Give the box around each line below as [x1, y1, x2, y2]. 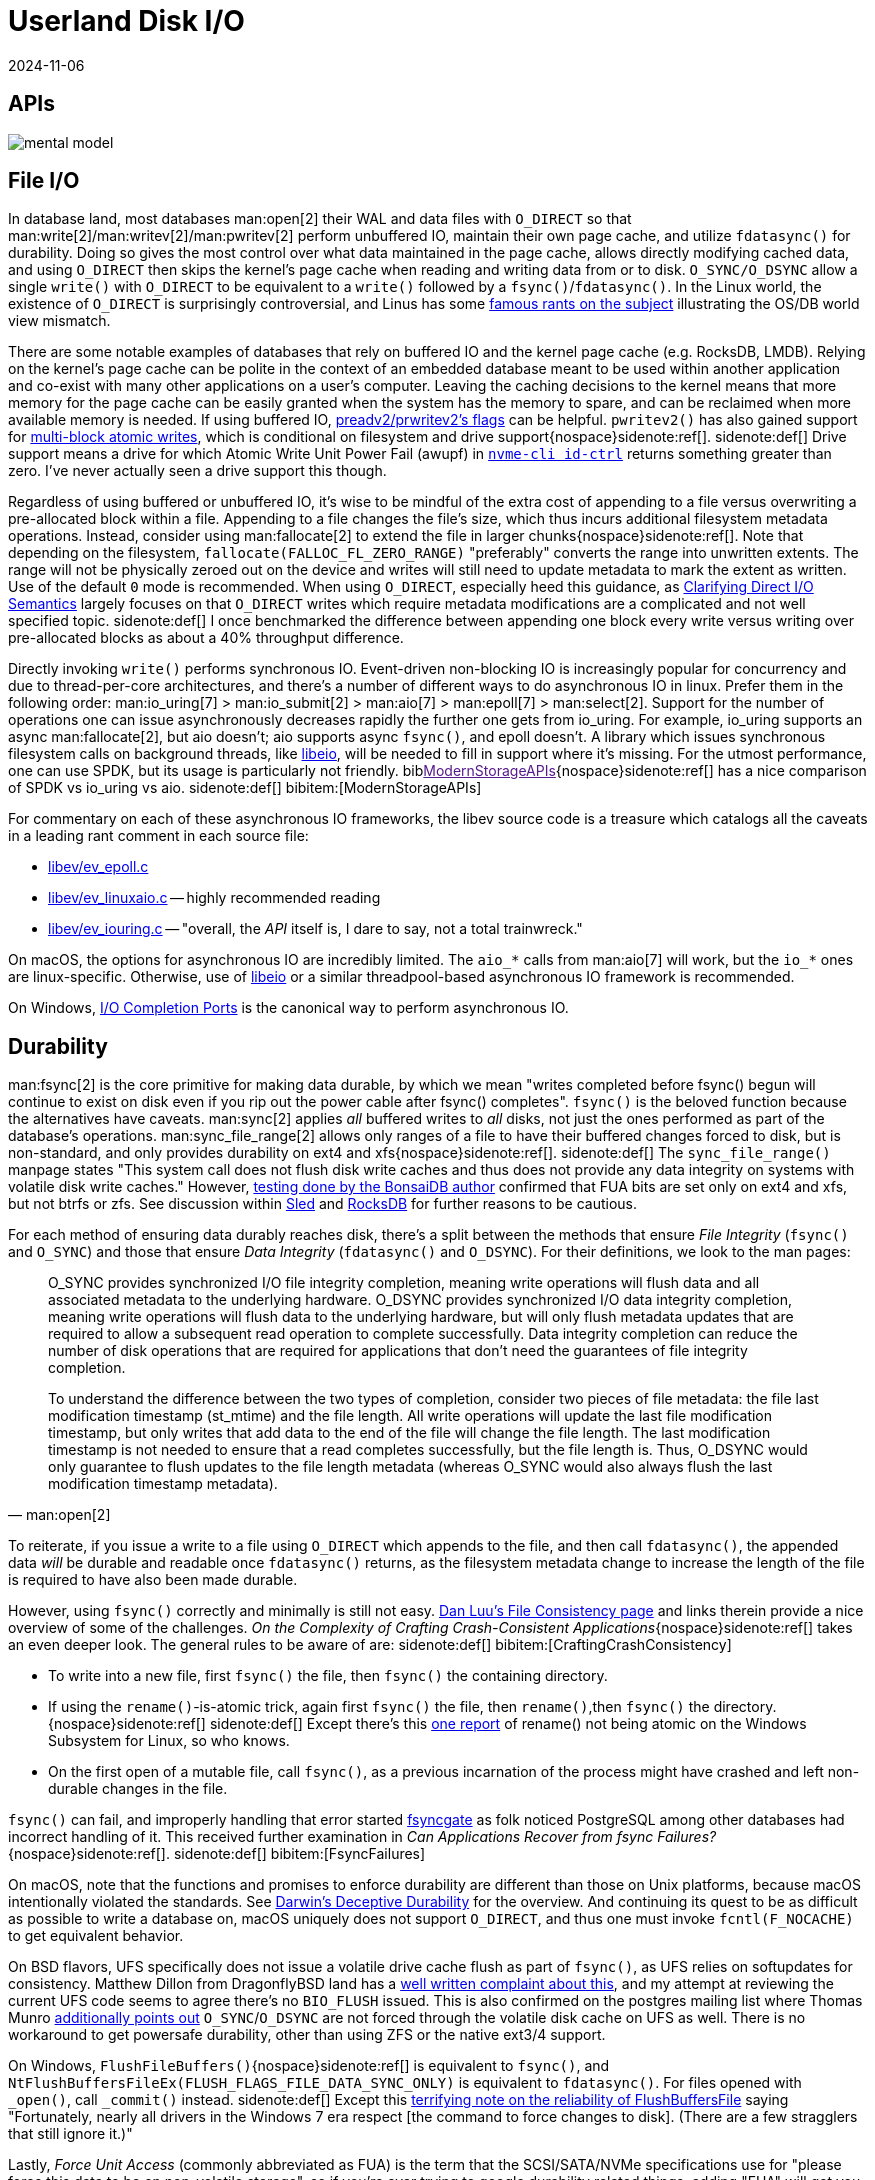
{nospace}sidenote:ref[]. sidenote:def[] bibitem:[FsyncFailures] [8, 1845, 426, 1863]
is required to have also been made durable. [8, 1571, 298, 1589]
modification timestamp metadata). [48, 1475, 278, 1493]
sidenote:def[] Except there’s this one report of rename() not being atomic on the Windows [209, 1715, 807, 1733]
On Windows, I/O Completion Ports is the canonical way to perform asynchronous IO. [8, 999, 569, 1017]
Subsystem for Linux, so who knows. [48, 1732, 290, 1750]
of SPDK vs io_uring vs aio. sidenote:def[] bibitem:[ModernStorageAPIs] [8, 779, 482, 797]
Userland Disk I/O [8, 4, 245, 38]
